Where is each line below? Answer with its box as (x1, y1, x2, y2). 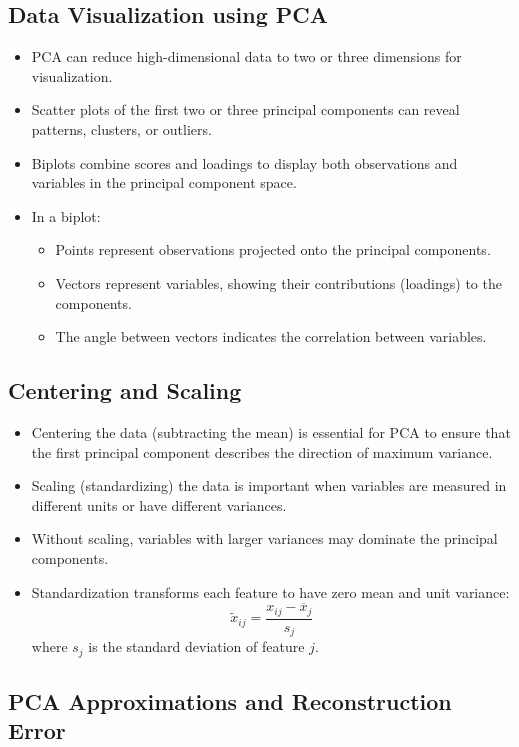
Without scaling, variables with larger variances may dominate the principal (31, 528, 498, 549)
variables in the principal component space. (31, 172, 297, 193)
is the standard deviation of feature (88, 636, 305, 657)
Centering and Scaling (8, 375, 242, 406)
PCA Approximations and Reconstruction (8, 686, 452, 717)
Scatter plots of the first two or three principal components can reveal (31, 99, 460, 120)
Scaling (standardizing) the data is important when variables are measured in (31, 475, 507, 496)
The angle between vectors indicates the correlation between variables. (55, 326, 487, 347)
